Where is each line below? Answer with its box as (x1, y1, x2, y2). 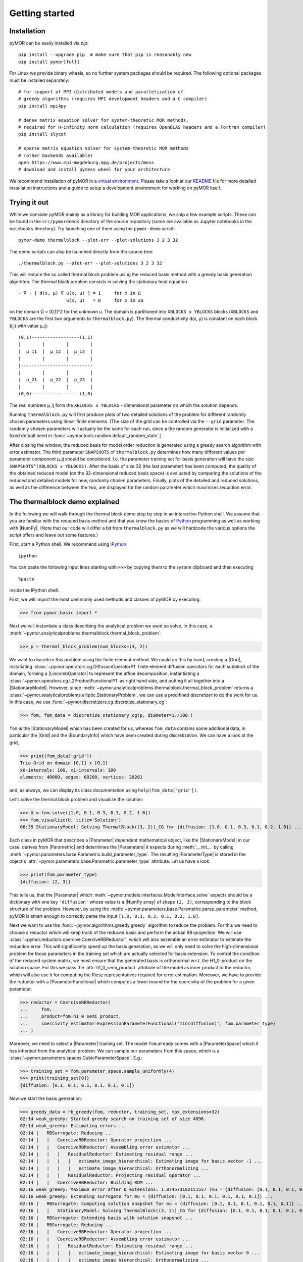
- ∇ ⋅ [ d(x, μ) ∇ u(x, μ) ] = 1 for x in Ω (18, 290, 141, 296)
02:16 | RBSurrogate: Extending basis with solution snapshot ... (20, 1215, 193, 1221)
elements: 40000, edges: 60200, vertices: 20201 (20, 774, 143, 780)
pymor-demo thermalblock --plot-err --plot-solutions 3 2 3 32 (18, 237, 178, 243)
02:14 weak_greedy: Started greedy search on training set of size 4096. (20, 1116, 207, 1122)
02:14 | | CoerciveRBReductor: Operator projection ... (20, 1137, 172, 1143)
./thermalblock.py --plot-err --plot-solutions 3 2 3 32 (18, 260, 163, 266)
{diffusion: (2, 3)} (20, 879, 71, 884)
